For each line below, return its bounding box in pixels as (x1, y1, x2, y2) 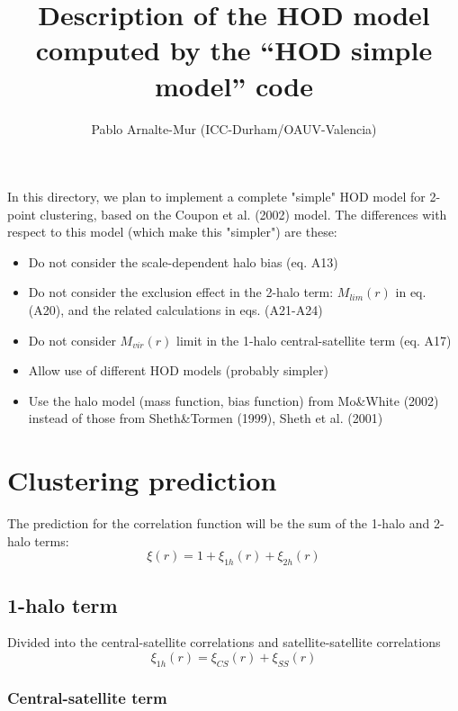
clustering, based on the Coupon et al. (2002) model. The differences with (40, 204, 447, 223)
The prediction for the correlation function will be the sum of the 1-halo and (7, 514, 430, 533)
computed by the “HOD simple (35, 31, 433, 68)
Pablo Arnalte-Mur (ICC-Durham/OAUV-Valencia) (91, 119, 377, 138)
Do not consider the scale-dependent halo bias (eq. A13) (28, 252, 338, 271)
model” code (154, 67, 314, 103)
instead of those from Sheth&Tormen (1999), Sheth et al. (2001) (28, 409, 383, 427)
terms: (34, 531, 69, 550)
